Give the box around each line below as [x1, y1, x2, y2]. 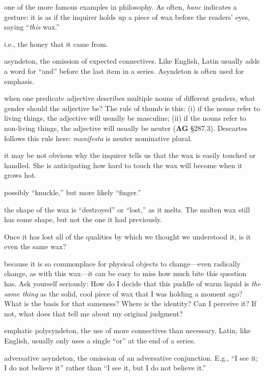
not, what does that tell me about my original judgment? [4, 308, 183, 318]
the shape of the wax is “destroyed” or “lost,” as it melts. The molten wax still [4, 204, 250, 214]
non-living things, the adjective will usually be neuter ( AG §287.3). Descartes [4, 122, 248, 133]
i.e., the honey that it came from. [4, 38, 108, 49]
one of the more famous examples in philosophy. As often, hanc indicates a [4, 2, 237, 12]
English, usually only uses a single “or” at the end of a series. [4, 335, 196, 346]
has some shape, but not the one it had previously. [4, 214, 162, 225]
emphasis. [4, 75, 35, 86]
